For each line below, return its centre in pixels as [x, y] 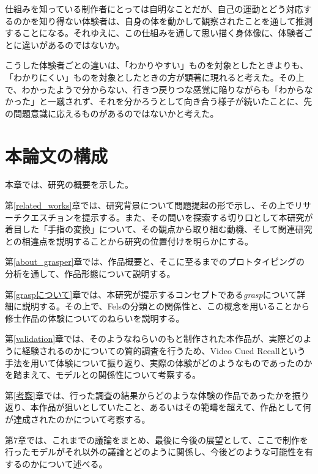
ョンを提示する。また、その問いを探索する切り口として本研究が [184, 217]
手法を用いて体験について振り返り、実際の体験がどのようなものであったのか [159, 362]
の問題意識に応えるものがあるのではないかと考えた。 [112, 113]
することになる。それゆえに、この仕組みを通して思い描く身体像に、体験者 [154, 33]
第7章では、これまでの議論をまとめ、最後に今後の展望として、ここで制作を [157, 439]
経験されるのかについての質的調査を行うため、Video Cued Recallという [164, 350]
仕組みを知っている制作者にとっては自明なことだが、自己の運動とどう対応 [154, 9]
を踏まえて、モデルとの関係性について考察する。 [103, 375]
